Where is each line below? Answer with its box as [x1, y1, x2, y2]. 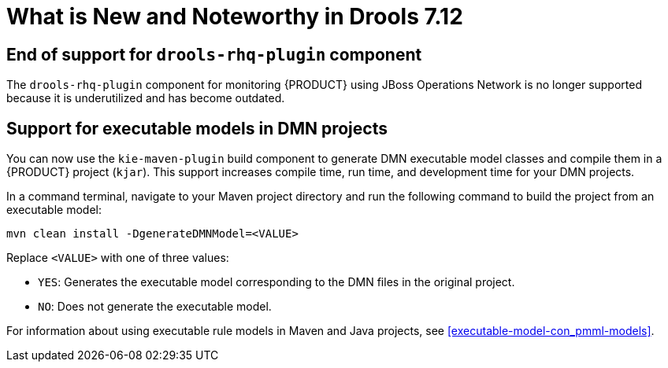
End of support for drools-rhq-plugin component [6, 44, 422, 64]
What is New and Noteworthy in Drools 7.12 [6, 3, 463, 30]
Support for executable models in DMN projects [6, 118, 388, 138]
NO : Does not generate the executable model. [38, 300, 272, 314]
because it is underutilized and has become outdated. [6, 91, 285, 105]
